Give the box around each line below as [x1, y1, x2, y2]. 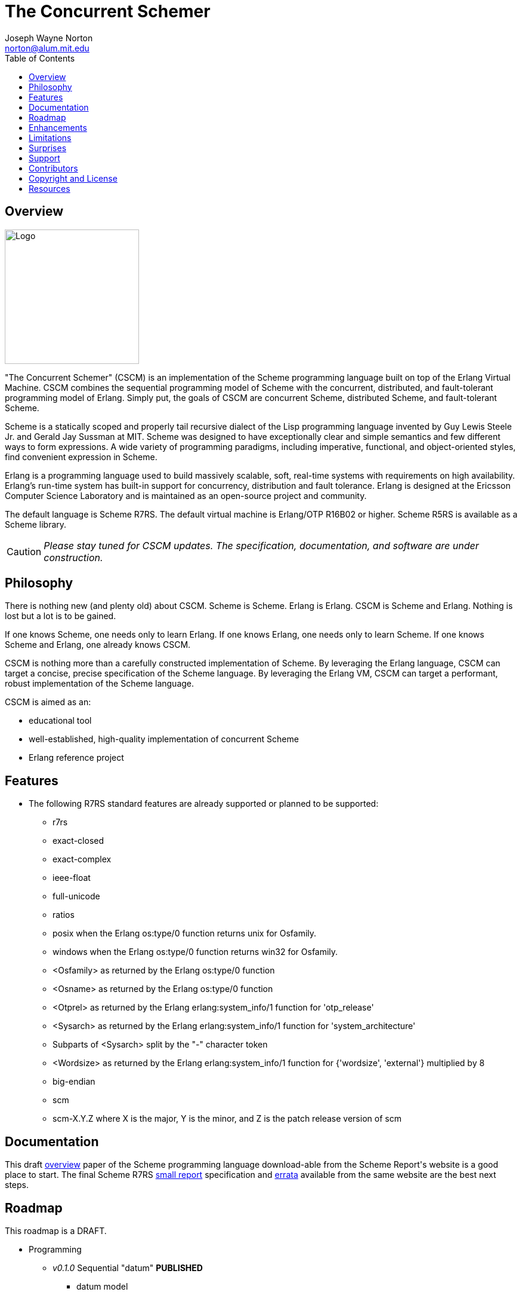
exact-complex [52, 854, 112, 865]
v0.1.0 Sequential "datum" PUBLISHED [52, 1262, 203, 1273]
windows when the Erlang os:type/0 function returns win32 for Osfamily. [52, 947, 338, 957]
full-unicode [52, 891, 100, 902]
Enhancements [29, 122, 87, 133]
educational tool [29, 715, 92, 726]
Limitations [29, 132, 72, 143]
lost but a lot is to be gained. [5, 611, 116, 622]
